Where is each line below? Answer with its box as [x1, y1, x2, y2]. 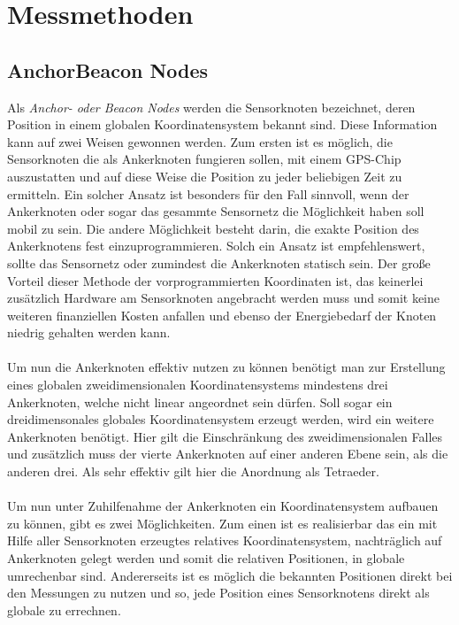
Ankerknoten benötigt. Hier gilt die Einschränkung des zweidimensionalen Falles [7, 427, 443, 445]
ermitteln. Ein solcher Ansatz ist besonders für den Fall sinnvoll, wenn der [7, 184, 409, 203]
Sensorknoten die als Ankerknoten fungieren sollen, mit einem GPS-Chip [7, 150, 402, 168]
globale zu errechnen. [7, 600, 121, 619]
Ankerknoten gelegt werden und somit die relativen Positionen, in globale [7, 549, 405, 567]
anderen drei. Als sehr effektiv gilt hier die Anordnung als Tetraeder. [7, 462, 379, 481]
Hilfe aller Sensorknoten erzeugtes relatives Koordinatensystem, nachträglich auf [7, 531, 442, 550]
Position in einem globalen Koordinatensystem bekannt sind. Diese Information [7, 115, 438, 134]
